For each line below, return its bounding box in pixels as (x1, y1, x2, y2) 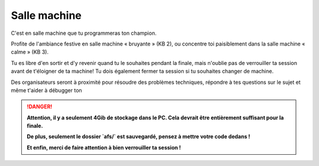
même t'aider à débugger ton (11, 86, 82, 94)
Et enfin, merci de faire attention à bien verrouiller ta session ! (27, 144, 181, 151)
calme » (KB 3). (11, 48, 49, 56)
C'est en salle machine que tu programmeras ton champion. (11, 30, 157, 37)
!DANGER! (27, 103, 53, 110)
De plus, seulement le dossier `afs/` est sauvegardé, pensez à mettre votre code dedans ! (27, 133, 250, 140)
